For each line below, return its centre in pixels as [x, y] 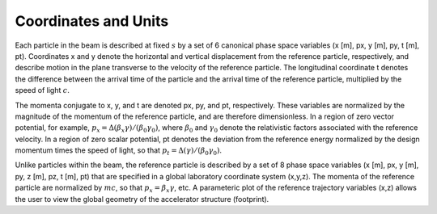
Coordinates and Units [92, 21]
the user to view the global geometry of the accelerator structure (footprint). [142, 199]
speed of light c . [42, 90]
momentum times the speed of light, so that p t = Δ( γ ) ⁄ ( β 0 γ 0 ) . [119, 151]
